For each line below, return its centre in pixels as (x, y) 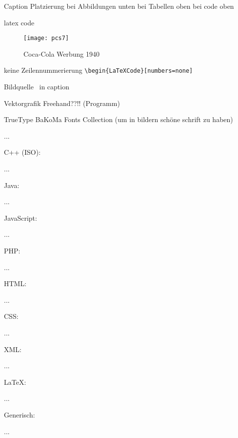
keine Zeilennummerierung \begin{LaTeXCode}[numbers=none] (99, 70)
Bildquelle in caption (37, 87)
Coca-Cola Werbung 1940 (61, 53)
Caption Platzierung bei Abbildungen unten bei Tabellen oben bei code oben (119, 6)
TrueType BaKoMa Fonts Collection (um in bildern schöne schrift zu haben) (119, 119)
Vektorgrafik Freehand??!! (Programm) (62, 103)
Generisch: (20, 414)
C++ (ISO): (22, 152)
